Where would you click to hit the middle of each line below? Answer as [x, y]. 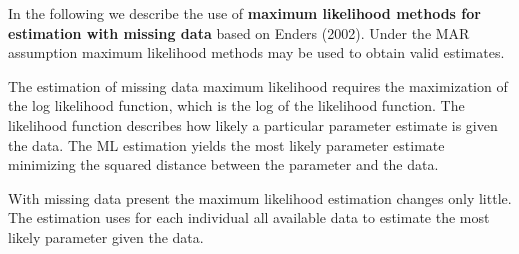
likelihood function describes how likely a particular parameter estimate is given [253, 124]
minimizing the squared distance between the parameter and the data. [223, 164]
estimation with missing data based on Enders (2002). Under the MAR [239, 32]
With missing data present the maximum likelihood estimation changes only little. [260, 197]
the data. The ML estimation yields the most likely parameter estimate [226, 144]
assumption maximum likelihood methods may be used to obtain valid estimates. [256, 52]
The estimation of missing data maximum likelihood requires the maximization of [258, 85]
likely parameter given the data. [106, 236]
